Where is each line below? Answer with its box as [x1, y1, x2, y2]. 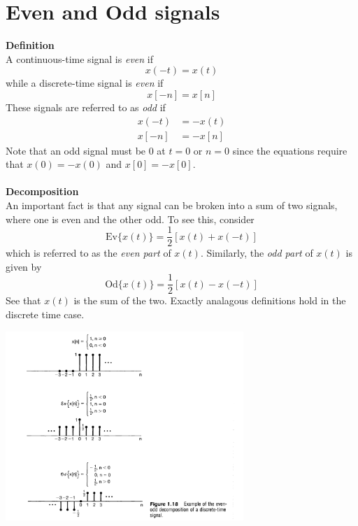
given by [6, 259, 42, 273]
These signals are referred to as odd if [6, 99, 166, 114]
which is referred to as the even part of [6, 246, 171, 260]
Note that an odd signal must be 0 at [6, 143, 166, 157]
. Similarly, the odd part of [200, 246, 313, 260]
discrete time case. [6, 307, 85, 322]
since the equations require [232, 143, 348, 157]
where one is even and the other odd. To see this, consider [6, 211, 255, 226]
